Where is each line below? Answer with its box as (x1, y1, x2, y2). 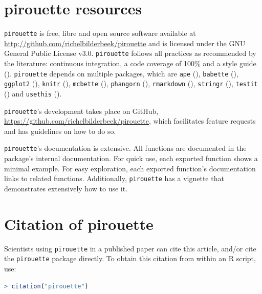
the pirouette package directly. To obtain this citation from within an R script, (4, 253, 256, 264)
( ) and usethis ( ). (4, 88, 62, 99)
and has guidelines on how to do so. (4, 125, 116, 136)
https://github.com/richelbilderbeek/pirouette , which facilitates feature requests (4, 115, 256, 126)
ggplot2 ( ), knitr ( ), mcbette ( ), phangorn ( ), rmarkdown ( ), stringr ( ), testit (4, 78, 258, 89)
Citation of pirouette (4, 213, 154, 234)
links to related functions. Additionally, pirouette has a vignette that (4, 173, 224, 184)
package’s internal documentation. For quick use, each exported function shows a (4, 153, 258, 164)
